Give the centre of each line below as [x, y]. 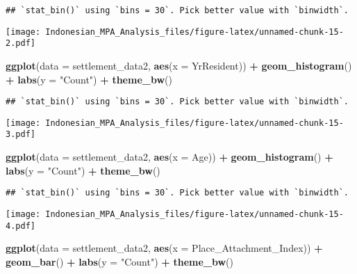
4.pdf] [20, 226]
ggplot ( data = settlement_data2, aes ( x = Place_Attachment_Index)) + [164, 248]
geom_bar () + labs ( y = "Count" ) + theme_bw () [120, 261]
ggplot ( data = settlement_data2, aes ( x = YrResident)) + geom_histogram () [179, 65]
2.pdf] [20, 43]
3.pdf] [20, 135]
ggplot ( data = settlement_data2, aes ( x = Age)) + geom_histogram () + [169, 157]
